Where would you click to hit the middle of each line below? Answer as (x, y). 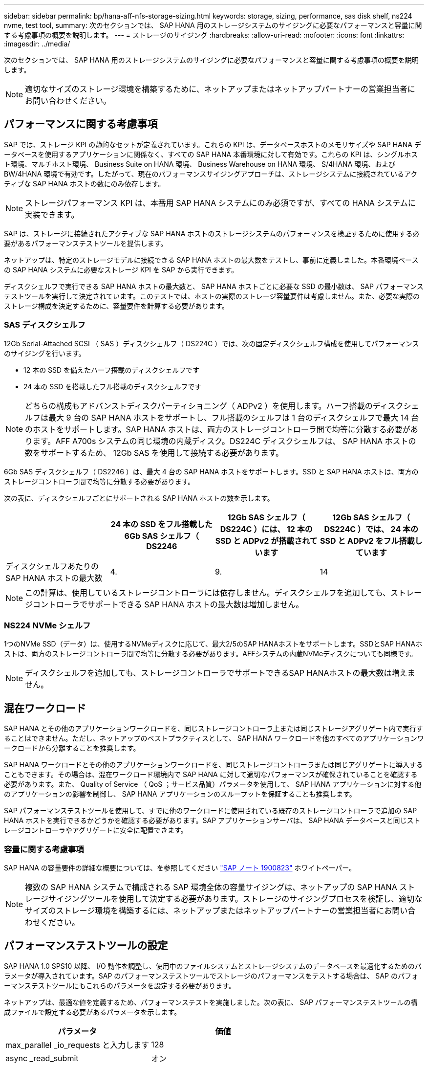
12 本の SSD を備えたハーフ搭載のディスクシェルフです (112, 370)
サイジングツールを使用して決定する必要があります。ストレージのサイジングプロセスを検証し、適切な (235, 899)
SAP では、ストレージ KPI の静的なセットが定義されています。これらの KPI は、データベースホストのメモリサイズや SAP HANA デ (213, 144)
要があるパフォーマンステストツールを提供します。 (86, 243)
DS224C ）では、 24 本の (371, 529)
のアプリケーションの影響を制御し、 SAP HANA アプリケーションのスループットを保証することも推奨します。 (180, 794)
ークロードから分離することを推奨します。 (72, 748)
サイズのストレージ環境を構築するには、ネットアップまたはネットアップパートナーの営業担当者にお (209, 910)
